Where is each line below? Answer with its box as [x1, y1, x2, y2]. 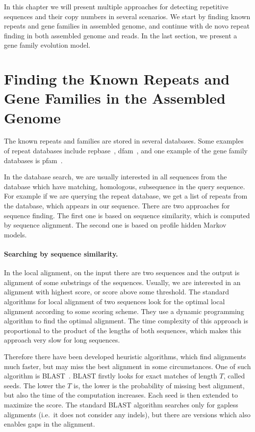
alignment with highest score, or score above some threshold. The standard [4, 287, 229, 297]
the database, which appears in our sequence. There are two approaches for [4, 201, 230, 211]
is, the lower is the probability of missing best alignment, [74, 380, 245, 390]
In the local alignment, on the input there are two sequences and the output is [4, 267, 240, 278]
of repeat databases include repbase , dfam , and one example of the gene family [4, 145, 248, 156]
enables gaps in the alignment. [4, 419, 95, 429]
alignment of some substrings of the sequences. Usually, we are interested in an [4, 277, 241, 287]
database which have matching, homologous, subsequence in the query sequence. [4, 181, 245, 191]
